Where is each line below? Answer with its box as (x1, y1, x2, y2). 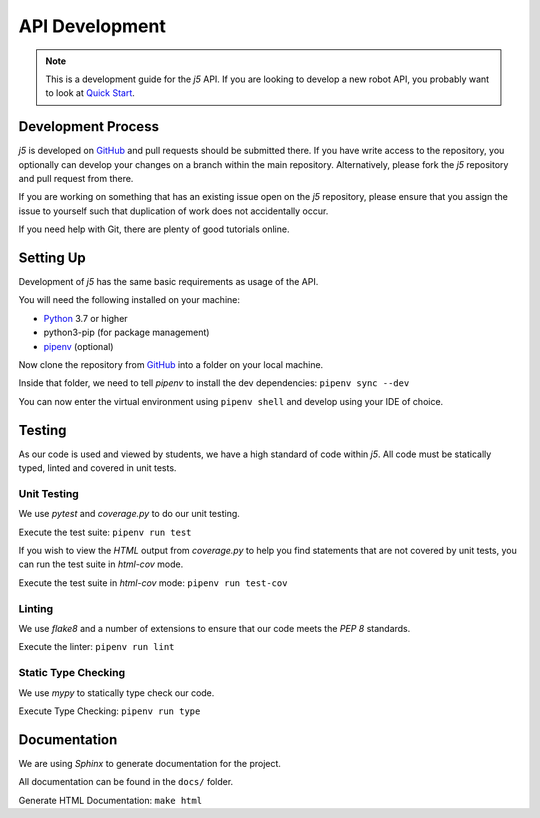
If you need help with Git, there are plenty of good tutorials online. (18, 223, 290, 235)
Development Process (18, 118, 160, 135)
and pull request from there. (18, 173, 134, 185)
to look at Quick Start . (45, 87, 135, 99)
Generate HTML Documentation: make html (18, 794, 203, 806)
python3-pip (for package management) (43, 326, 210, 339)
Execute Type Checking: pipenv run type (18, 705, 201, 717)
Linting (18, 601, 54, 615)
